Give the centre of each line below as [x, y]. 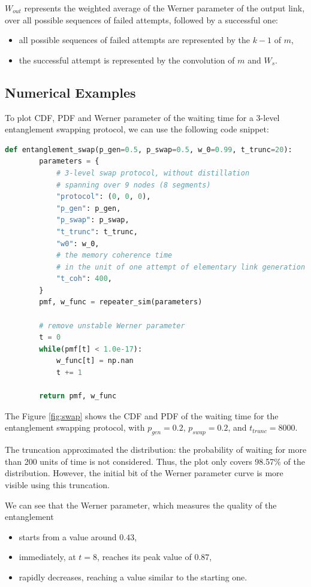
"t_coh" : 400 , [84, 279]
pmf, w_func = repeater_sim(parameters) [121, 302]
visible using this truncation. [57, 485]
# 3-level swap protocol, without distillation [153, 173]
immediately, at [47, 557]
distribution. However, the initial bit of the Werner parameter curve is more [144, 473]
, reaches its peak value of [144, 557]
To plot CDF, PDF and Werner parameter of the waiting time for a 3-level [142, 117]
